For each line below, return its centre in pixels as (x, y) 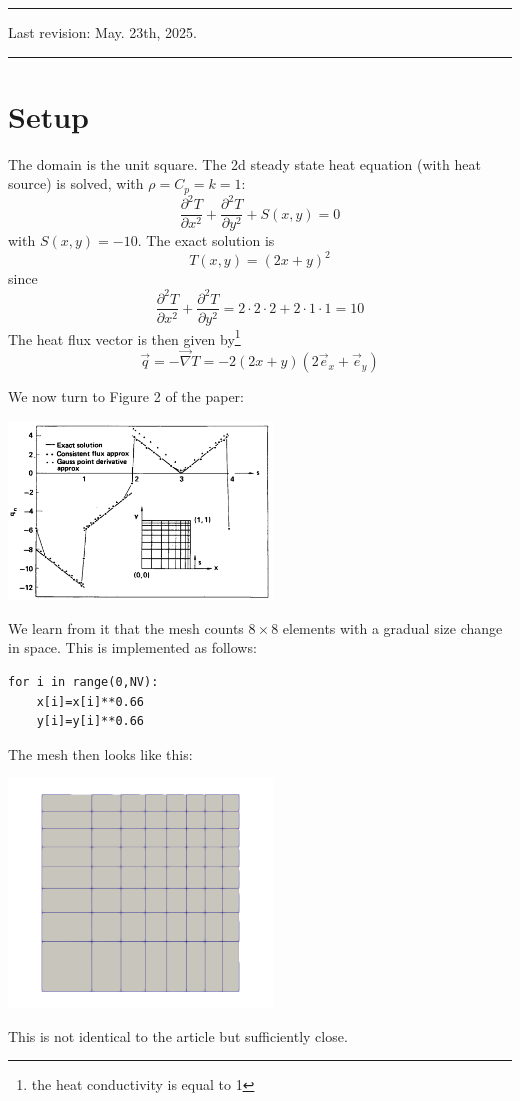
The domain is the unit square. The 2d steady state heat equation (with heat (244, 163)
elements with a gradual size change (392, 627)
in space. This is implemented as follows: (132, 647)
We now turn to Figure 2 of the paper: (126, 396)
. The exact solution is (206, 240)
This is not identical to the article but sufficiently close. (178, 1035)
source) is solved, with (76, 183)
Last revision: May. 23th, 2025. (103, 32)
